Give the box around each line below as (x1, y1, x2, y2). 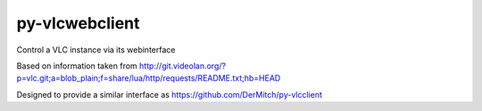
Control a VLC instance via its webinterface (16, 44, 176, 55)
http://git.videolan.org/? (138, 60, 227, 71)
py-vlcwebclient (16, 13, 140, 33)
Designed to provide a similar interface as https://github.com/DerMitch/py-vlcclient (16, 89, 323, 99)
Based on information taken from (16, 60, 137, 71)
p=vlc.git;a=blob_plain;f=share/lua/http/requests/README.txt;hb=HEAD (16, 73, 281, 83)
